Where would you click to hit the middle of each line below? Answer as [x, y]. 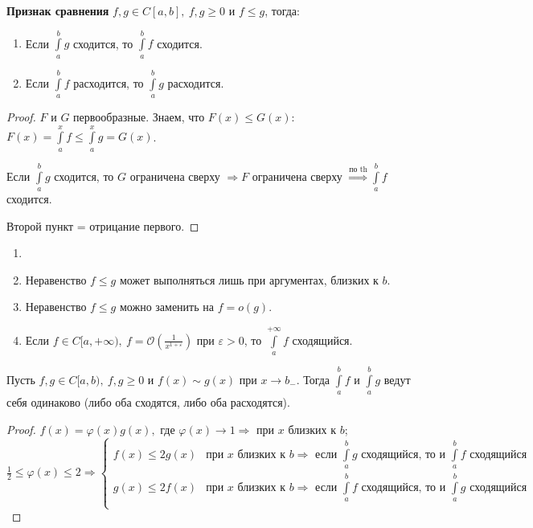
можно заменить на [166, 307]
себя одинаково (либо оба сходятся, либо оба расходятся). [148, 402]
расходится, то [109, 82]
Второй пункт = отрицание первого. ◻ [103, 225]
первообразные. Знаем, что [139, 116]
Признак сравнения [58, 10]
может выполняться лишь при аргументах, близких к [249, 279]
